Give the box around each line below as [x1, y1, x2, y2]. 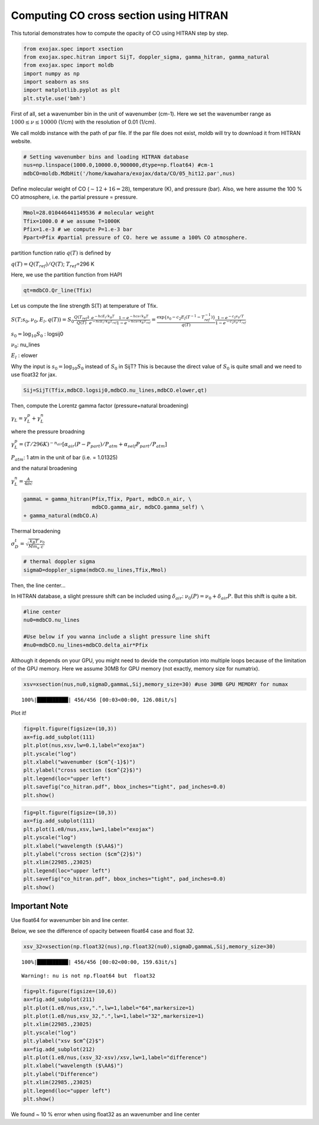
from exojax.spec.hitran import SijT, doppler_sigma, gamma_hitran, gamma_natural [23, 53, 270, 60]
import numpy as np [23, 70, 80, 77]
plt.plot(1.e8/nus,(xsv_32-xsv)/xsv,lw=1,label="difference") [23, 1054, 207, 1060]
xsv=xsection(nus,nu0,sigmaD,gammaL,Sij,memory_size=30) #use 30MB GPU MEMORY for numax [23, 681, 289, 688]
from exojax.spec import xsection [23, 45, 123, 52]
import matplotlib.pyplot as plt [23, 86, 121, 94]
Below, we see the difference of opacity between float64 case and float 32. [11, 927, 195, 934]
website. [11, 138, 32, 145]
